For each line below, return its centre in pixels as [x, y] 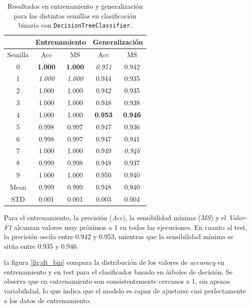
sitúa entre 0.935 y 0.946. [41, 246]
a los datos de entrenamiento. [47, 300]
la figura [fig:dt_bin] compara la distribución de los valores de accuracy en [114, 262]
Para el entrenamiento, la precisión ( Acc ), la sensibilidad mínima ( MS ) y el [115, 217]
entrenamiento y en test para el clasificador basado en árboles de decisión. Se [118, 271]
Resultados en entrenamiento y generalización [75, 6]
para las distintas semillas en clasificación [75, 15]
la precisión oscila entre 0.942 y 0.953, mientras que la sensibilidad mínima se [119, 236]
